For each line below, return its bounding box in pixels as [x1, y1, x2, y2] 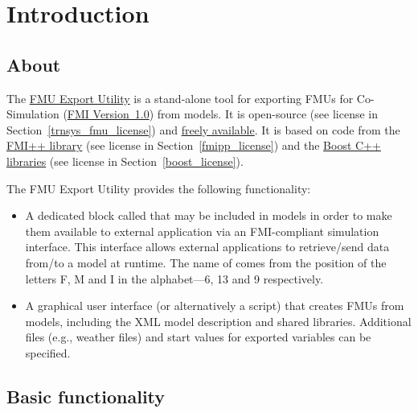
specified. [25, 344, 71, 361]
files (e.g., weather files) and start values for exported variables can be [25, 328, 371, 345]
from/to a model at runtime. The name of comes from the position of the [25, 254, 387, 271]
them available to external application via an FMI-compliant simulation [25, 222, 379, 239]
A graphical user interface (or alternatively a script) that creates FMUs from [25, 297, 404, 314]
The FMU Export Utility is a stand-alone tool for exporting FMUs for [6, 89, 354, 106]
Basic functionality [6, 383, 166, 408]
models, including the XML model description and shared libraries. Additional [25, 312, 412, 329]
